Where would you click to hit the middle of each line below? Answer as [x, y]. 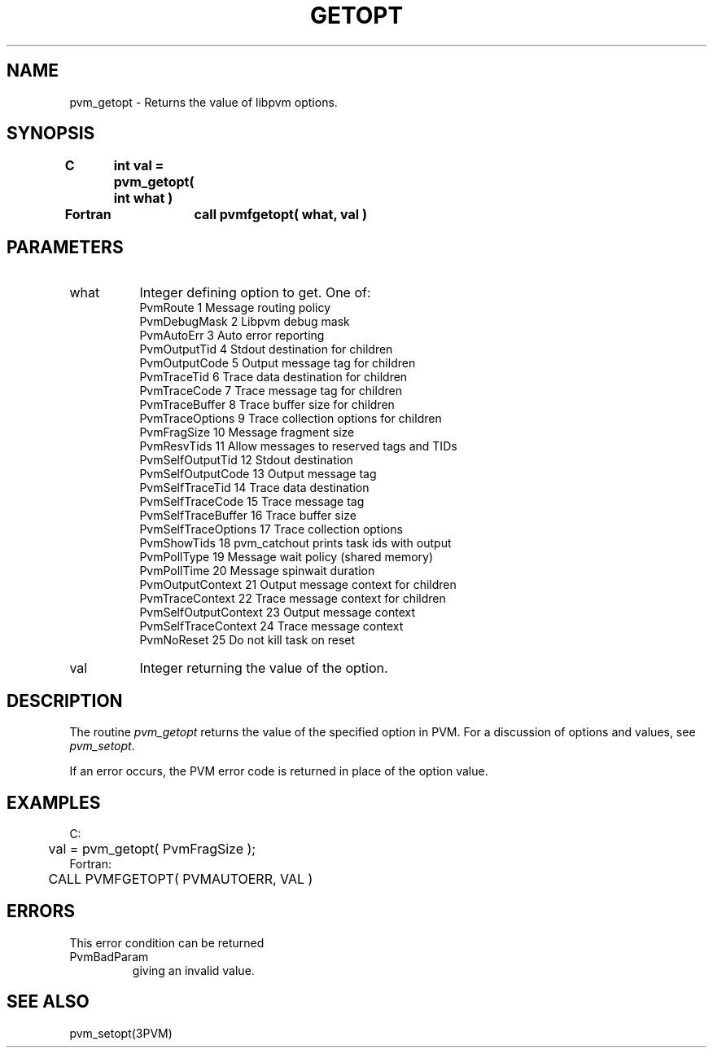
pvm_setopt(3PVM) [121, 1033]
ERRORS [41, 911]
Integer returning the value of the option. [264, 668]
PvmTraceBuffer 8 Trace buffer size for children [267, 405]
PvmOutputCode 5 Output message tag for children [278, 363]
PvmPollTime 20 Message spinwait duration [257, 571]
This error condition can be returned [167, 942]
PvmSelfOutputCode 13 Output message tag [258, 474]
